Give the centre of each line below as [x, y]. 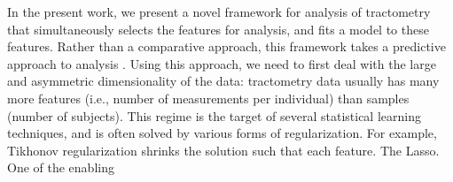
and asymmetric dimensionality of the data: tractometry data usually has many [223, 81]
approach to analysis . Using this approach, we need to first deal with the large [222, 63]
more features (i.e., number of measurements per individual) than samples [208, 98]
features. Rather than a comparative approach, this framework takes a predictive [226, 46]
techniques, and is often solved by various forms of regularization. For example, [222, 133]
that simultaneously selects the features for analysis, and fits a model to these [218, 29]
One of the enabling [61, 167]
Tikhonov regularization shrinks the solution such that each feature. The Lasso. [223, 150]
